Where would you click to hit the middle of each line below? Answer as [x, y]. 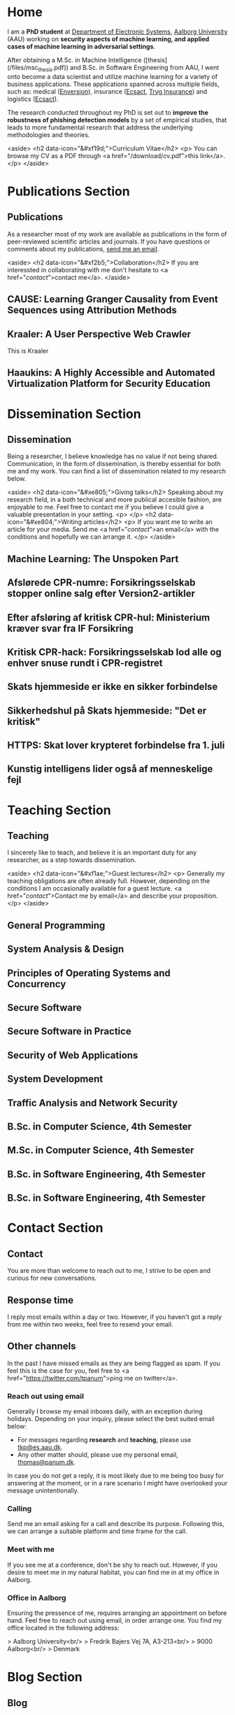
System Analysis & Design [66, 949]
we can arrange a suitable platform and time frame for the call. [97, 1531]
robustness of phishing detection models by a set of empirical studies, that [117, 120]
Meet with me [31, 1549]
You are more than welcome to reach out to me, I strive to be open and [109, 1271]
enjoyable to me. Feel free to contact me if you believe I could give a [106, 507]
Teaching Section [59, 810]
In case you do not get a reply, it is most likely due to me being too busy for [115, 1476]
